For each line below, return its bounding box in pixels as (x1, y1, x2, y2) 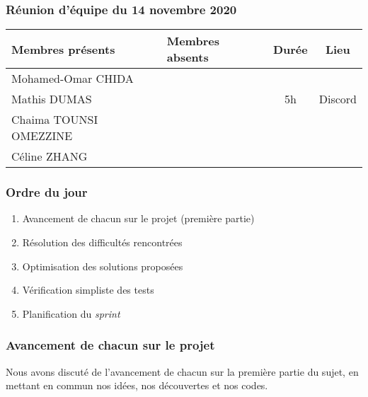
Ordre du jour (6, 183, 88, 201)
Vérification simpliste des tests (22, 282, 154, 297)
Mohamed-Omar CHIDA (11, 70, 134, 87)
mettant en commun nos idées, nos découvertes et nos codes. (6, 378, 268, 393)
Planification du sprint (22, 306, 120, 321)
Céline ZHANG (11, 148, 88, 165)
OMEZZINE (11, 127, 73, 144)
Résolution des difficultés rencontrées (22, 235, 183, 250)
